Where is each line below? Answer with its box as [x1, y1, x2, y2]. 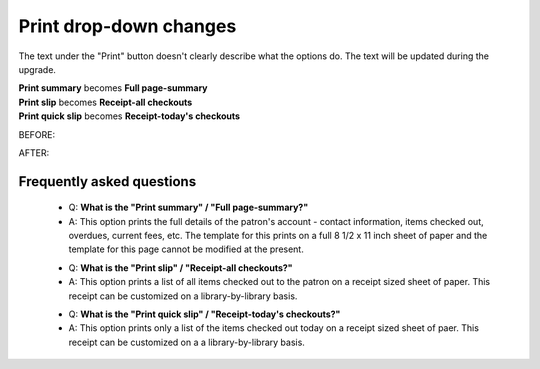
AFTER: [18, 146, 50, 159]
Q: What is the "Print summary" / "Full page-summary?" [68, 201, 309, 214]
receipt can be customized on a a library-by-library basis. [68, 336, 305, 348]
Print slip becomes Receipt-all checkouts [18, 96, 193, 108]
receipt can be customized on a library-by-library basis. [68, 290, 298, 302]
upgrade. [18, 63, 57, 75]
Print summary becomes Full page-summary [18, 82, 208, 94]
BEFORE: [18, 128, 56, 140]
